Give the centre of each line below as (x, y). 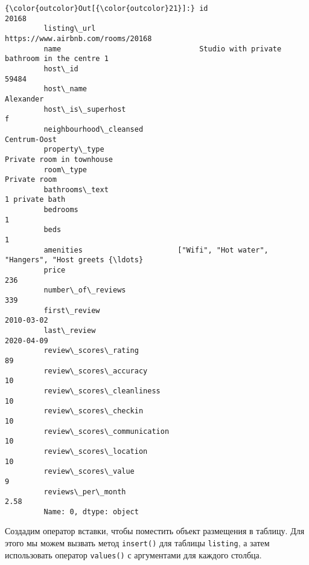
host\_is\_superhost (85, 109)
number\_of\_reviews (85, 290)
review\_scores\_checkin (94, 411)
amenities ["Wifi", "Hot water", (156, 250)
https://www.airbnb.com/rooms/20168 (78, 38)
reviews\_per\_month (85, 492)
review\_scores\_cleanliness (102, 391)
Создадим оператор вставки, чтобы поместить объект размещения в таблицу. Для (155, 531)
